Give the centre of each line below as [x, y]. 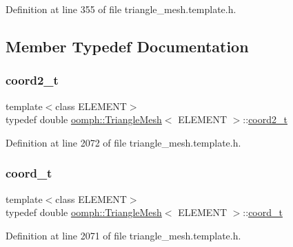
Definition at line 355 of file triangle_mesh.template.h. [121, 9]
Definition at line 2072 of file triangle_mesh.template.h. [123, 142]
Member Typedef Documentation [127, 46]
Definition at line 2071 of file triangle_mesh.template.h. [123, 235]
